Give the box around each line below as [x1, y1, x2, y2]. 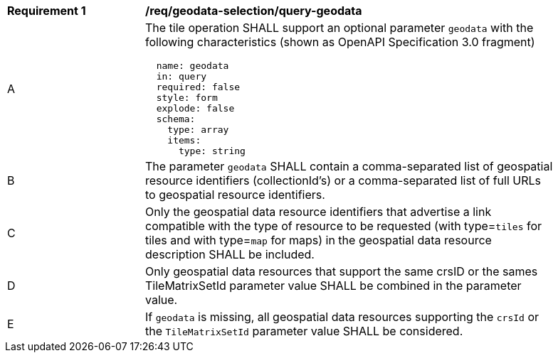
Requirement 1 [7, 4, 86, 18]
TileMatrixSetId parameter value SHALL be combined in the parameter [145, 278, 522, 293]
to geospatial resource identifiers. [145, 188, 325, 202]
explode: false [156, 103, 235, 114]
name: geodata [156, 60, 229, 71]
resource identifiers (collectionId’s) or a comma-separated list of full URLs [145, 173, 541, 188]
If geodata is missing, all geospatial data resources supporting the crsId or [145, 310, 539, 324]
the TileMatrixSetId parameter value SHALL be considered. [145, 324, 463, 338]
